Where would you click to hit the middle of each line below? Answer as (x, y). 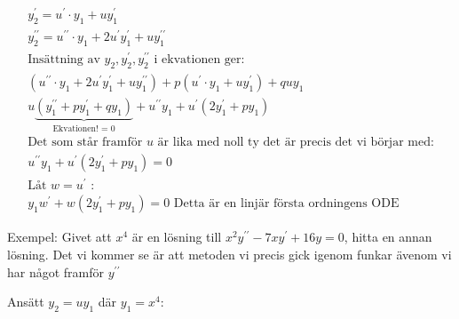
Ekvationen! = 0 (84, 128)
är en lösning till (177, 237)
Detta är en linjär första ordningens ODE (286, 204)
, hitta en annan (388, 237)
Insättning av (64, 59)
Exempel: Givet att (59, 237)
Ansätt (26, 302)
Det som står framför (85, 143)
